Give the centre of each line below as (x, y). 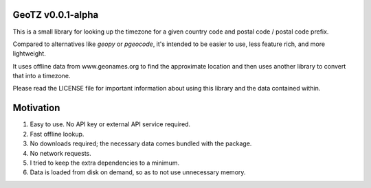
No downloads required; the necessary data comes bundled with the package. (141, 143)
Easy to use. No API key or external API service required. (110, 124)
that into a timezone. (42, 76)
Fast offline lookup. (57, 134)
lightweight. (29, 54)
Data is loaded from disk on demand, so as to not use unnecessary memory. (138, 172)
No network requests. (61, 153)
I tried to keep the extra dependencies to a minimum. (105, 163)
